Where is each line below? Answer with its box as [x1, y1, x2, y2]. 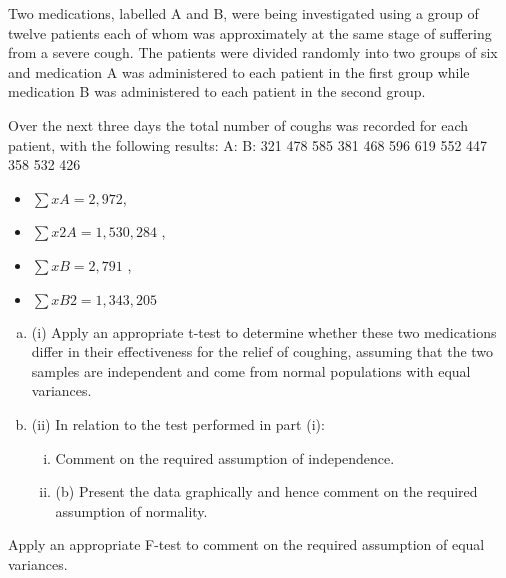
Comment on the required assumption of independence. [55, 447, 395, 468]
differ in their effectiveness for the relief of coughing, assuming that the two [31, 341, 494, 362]
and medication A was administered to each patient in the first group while [8, 61, 470, 82]
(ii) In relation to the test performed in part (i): [31, 413, 325, 434]
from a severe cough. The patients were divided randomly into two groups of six [8, 42, 498, 63]
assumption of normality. [55, 500, 208, 521]
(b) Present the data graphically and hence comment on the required [55, 481, 478, 502]
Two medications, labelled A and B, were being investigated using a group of [8, 3, 479, 23]
